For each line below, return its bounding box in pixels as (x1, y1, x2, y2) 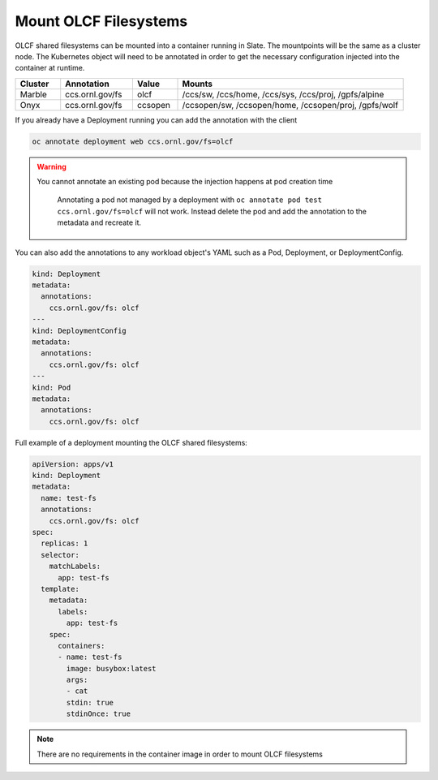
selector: (41, 550, 80, 559)
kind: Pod (32, 382, 71, 392)
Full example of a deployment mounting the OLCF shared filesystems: (15, 437, 247, 447)
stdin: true (66, 698, 114, 707)
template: (41, 584, 80, 593)
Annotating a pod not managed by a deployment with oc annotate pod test (57, 195, 322, 205)
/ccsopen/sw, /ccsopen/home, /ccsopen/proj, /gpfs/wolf (182, 99, 399, 110)
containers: (58, 641, 105, 650)
